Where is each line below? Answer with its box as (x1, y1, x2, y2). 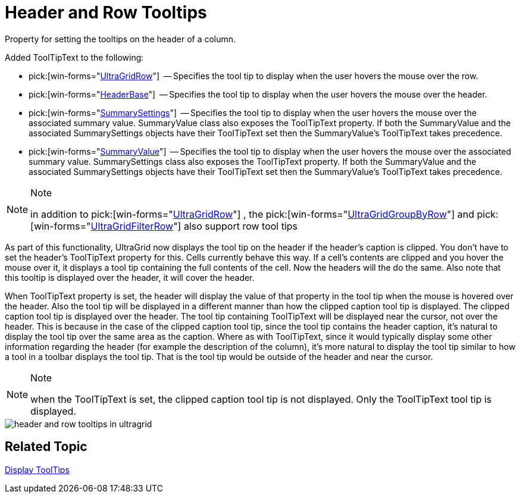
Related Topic (5, 439, 87, 455)
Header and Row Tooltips (5, 2, 207, 23)
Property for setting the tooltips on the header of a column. (5, 33, 236, 44)
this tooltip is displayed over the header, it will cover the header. (5, 272, 255, 283)
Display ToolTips (5, 464, 70, 475)
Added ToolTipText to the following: (5, 52, 144, 62)
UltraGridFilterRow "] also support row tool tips (90, 220, 298, 232)
